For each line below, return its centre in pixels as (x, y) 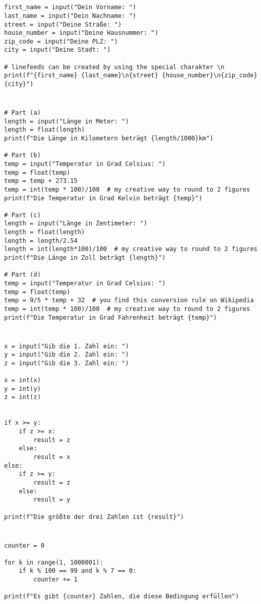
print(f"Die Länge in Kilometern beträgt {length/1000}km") (109, 138)
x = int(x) (23, 380)
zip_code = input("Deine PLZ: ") (61, 41)
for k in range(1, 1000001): (54, 562)
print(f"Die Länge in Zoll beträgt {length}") (85, 258)
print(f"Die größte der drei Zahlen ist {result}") (94, 517)
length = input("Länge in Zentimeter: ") (76, 224)
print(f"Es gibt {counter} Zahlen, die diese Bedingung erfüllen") (122, 597)
